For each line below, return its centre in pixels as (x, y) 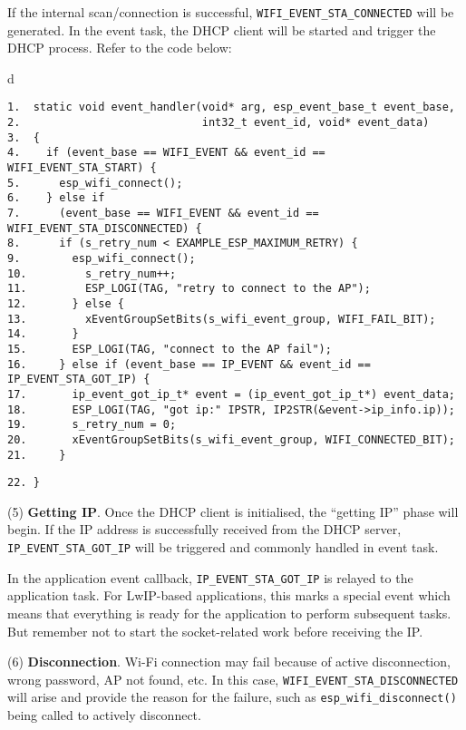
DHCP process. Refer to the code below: (120, 48)
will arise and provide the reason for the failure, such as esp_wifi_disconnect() (232, 697)
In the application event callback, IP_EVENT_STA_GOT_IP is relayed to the (210, 577)
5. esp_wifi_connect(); (95, 183)
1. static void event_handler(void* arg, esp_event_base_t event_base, (231, 107)
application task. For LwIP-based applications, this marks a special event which (229, 595)
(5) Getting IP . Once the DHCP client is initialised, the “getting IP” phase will (233, 511)
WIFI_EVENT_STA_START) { (82, 168)
